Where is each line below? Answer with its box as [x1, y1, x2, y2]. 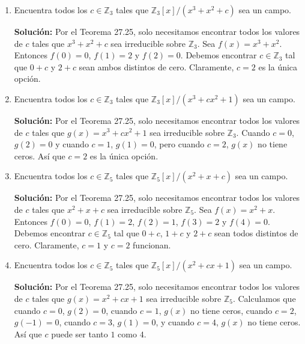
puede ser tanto [51, 327, 108, 340]
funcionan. [133, 238, 171, 251]
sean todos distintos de [214, 227, 298, 239]
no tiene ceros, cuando [190, 304, 273, 316]
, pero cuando [154, 138, 205, 150]
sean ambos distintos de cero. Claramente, [79, 60, 234, 73]
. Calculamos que [232, 292, 296, 304]
